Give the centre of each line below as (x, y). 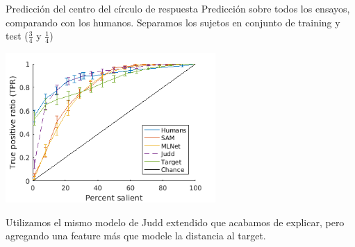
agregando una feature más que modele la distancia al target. (136, 236)
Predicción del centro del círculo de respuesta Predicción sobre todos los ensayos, (178, 8)
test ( (17, 36)
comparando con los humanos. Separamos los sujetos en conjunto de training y (173, 22)
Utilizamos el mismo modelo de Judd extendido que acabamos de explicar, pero (175, 222)
